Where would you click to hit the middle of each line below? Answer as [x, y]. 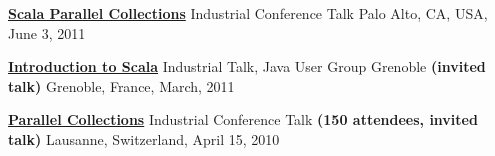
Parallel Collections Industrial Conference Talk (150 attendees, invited [243, 119]
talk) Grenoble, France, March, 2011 [121, 85]
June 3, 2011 [47, 32]
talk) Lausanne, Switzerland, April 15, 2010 [144, 138]
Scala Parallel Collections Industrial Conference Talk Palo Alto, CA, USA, [248, 13]
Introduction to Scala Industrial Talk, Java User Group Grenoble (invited [247, 66]
